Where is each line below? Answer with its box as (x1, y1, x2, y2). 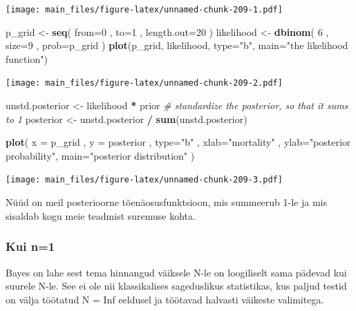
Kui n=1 (6, 238, 55, 255)
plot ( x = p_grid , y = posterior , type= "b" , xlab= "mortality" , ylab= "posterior (6, 135, 351, 149)
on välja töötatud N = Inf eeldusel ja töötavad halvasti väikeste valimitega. (6, 292, 324, 306)
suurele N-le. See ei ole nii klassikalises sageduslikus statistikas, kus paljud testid (6, 279, 347, 293)
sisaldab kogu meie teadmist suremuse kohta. (6, 208, 196, 223)
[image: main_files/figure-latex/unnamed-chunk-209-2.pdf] (6, 78, 283, 88)
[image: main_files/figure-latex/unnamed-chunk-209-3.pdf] (6, 175, 283, 185)
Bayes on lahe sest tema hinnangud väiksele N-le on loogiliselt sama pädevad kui (6, 265, 347, 279)
